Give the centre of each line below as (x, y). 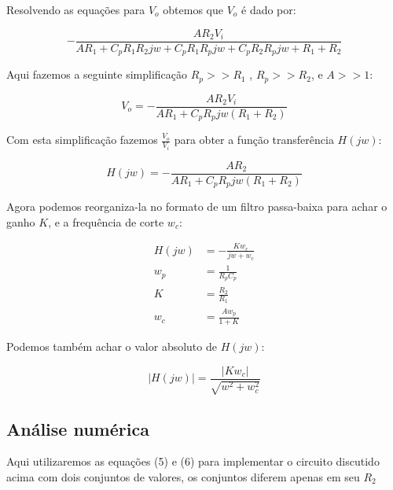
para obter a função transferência (254, 140)
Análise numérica (78, 428)
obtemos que (193, 9)
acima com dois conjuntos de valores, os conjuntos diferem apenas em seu (183, 476)
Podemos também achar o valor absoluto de (112, 346)
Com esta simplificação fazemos (82, 140)
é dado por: (269, 9)
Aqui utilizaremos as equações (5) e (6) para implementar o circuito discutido (193, 461)
